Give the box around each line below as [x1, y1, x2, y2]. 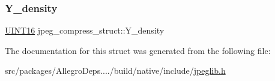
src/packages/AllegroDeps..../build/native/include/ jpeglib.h [5, 64, 226, 77]
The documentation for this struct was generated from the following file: [5, 44, 271, 56]
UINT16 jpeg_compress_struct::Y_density [5, 24, 165, 37]
